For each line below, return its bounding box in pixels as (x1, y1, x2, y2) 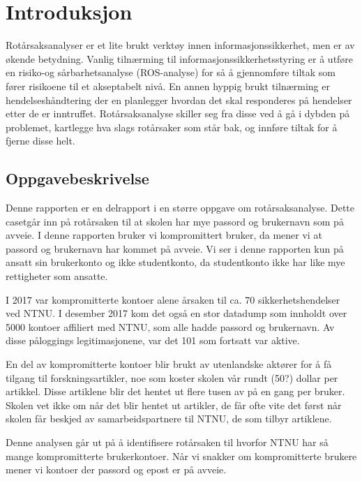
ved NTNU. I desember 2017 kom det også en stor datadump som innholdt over (6, 306, 347, 320)
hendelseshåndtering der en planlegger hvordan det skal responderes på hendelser (6, 92, 352, 107)
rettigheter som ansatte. (6, 269, 108, 283)
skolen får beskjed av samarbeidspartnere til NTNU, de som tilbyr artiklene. (6, 411, 332, 426)
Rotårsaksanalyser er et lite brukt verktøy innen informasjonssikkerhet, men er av (6, 38, 355, 52)
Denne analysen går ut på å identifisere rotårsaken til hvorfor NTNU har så (6, 434, 329, 449)
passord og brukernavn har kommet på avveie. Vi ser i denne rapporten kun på (6, 241, 344, 256)
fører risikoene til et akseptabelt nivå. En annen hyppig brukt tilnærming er (6, 78, 330, 93)
